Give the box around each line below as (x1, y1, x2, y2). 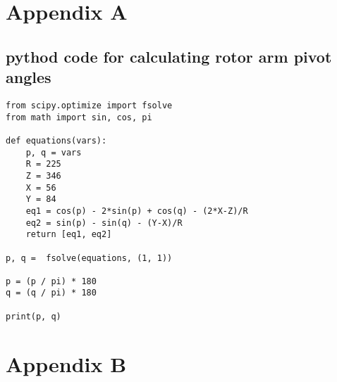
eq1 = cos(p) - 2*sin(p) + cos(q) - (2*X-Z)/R (25, 205, 248, 216)
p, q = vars (25, 147, 82, 158)
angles (6, 66, 51, 88)
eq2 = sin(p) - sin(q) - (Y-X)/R (25, 217, 183, 228)
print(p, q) (6, 311, 61, 321)
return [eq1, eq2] (25, 229, 112, 240)
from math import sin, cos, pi (6, 112, 152, 122)
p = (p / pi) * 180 (6, 276, 97, 286)
